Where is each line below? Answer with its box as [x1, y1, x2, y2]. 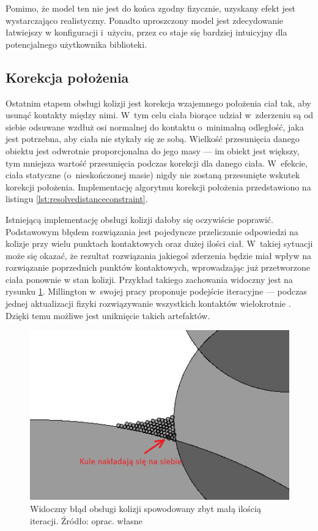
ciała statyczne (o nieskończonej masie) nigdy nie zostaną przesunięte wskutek [6, 168, 300, 181]
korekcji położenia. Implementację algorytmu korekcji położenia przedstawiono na [6, 180, 311, 193]
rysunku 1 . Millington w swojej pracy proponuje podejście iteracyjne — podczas [6, 285, 307, 298]
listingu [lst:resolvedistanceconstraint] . [6, 192, 148, 205]
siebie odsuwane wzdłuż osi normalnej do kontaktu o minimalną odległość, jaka [6, 120, 304, 133]
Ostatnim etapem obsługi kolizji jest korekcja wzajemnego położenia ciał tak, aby [6, 96, 311, 109]
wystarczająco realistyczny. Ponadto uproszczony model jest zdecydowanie [6, 13, 284, 26]
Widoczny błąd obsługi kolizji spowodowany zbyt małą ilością [30, 502, 261, 514]
